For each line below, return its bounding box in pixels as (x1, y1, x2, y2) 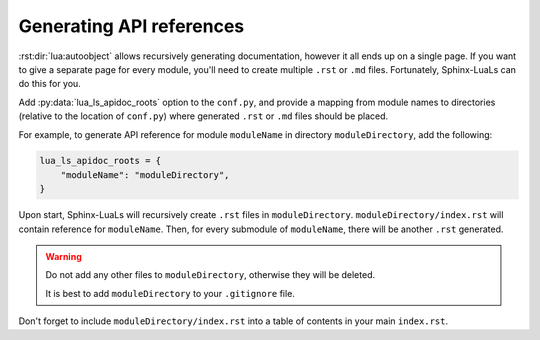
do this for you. (18, 78, 82, 90)
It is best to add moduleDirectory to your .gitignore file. (45, 287, 295, 299)
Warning (45, 251, 82, 263)
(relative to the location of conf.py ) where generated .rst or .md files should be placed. (18, 110, 389, 122)
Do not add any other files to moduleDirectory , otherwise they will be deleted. (45, 269, 375, 281)
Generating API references (18, 15, 245, 37)
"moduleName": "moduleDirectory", (60, 169, 230, 180)
